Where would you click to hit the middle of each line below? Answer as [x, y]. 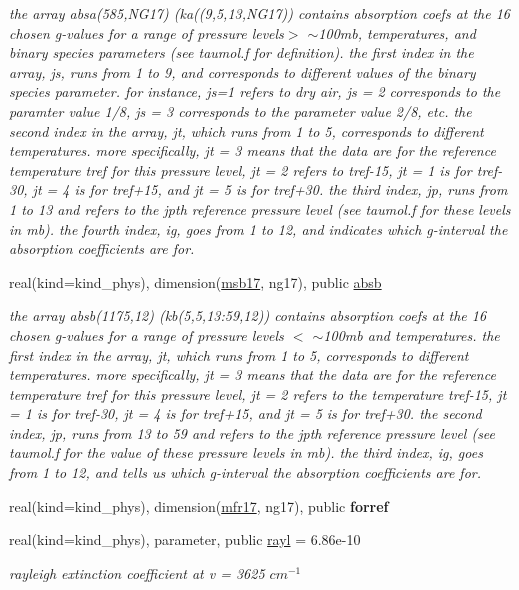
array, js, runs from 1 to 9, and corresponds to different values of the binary [242, 71]
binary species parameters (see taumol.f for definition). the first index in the [241, 52]
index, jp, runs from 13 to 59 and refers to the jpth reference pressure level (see [252, 432]
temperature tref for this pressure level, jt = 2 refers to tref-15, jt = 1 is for [240, 169]
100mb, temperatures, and [397, 32]
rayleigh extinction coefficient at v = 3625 [137, 572]
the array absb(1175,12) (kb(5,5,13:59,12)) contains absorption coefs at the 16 [248, 315]
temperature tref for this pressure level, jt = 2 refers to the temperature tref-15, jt [258, 393]
